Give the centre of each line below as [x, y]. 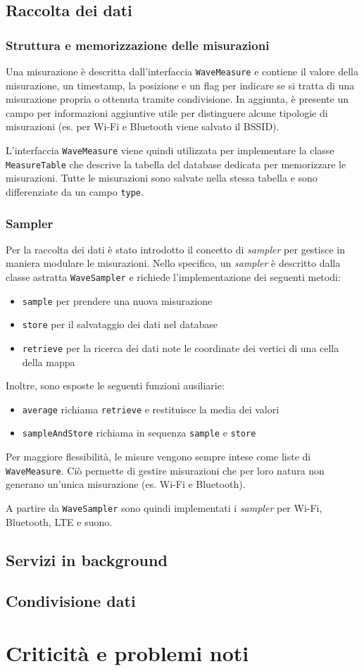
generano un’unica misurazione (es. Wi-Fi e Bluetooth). [126, 484]
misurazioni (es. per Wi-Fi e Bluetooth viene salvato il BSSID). [143, 126]
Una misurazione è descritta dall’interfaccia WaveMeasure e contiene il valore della [182, 71]
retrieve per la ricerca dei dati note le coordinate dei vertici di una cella [181, 347]
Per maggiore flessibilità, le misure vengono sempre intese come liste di [158, 457]
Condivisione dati [71, 601]
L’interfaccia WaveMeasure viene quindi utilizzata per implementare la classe [170, 150]
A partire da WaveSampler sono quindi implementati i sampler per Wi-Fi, [164, 507]
